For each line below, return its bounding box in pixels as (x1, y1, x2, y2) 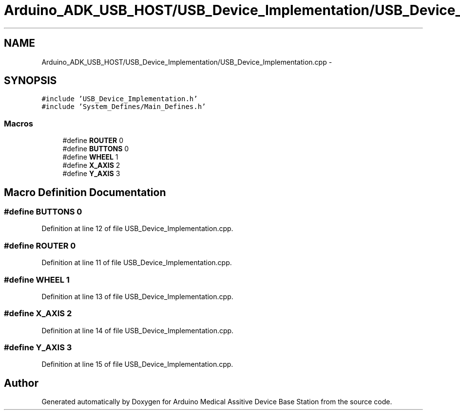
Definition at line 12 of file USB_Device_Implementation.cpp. (41, 224, 233, 233)
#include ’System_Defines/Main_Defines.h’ (41, 103, 206, 111)
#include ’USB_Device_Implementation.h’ (41, 95, 198, 103)
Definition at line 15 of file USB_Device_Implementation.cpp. (41, 360, 233, 369)
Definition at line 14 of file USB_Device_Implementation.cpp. (41, 326, 234, 335)
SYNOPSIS (4, 74, 57, 87)
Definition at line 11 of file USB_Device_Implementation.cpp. (41, 258, 232, 267)
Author (4, 377, 38, 389)
